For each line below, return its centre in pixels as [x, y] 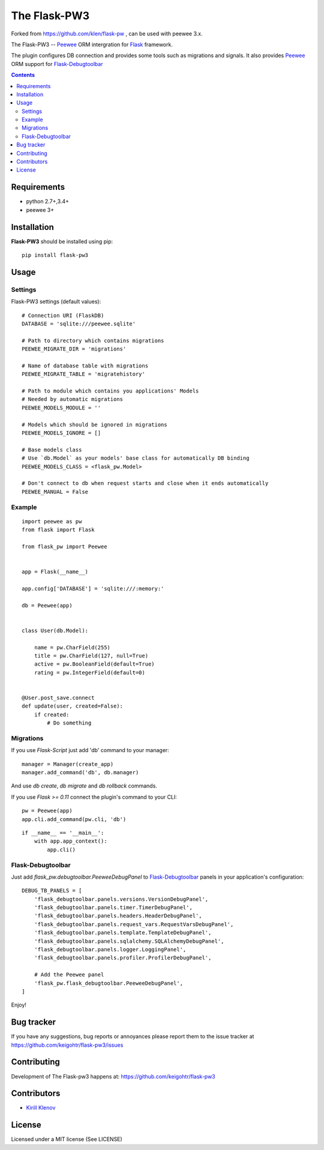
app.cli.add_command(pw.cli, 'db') [74, 819]
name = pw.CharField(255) [72, 647]
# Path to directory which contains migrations [93, 340]
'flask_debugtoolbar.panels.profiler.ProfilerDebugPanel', [123, 958]
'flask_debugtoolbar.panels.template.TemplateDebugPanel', [123, 933]
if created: [52, 715]
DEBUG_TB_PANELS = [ [52, 891]
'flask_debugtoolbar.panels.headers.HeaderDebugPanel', [118, 916]
